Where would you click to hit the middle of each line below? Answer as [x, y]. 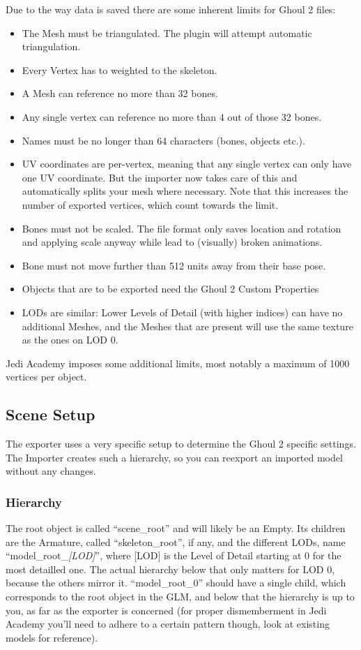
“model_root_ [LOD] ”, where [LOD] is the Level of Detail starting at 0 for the [174, 555]
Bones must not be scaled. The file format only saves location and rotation [182, 228]
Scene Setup [51, 414]
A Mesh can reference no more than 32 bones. [120, 93]
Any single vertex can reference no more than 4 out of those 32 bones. [172, 116]
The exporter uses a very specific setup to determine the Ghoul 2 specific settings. [181, 444]
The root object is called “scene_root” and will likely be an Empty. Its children [176, 528]
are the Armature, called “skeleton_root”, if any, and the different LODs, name [176, 541]
